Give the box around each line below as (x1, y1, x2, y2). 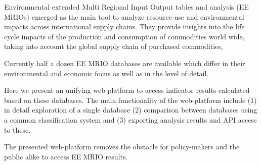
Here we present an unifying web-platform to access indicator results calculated (4, 85, 250, 95)
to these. (4, 124, 31, 135)
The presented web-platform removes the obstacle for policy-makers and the (4, 141, 240, 152)
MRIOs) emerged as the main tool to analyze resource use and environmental (4, 11, 244, 22)
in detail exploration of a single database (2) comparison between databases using (4, 104, 257, 115)
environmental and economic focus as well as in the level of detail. (4, 68, 209, 78)
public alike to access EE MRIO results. (4, 151, 128, 161)
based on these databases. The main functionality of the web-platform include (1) (4, 94, 257, 105)
